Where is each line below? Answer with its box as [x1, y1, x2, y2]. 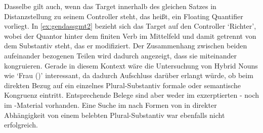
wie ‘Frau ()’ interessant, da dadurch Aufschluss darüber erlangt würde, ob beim [4, 70, 253, 81]
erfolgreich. [4, 119, 38, 130]
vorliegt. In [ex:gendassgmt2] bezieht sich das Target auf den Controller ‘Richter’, [4, 21, 256, 31]
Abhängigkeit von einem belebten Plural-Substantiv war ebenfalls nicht [4, 109, 225, 120]
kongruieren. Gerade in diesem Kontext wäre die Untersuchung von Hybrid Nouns [4, 60, 258, 71]
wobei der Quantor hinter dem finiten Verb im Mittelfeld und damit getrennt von [4, 30, 256, 41]
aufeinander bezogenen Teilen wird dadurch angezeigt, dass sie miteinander [4, 50, 237, 60]
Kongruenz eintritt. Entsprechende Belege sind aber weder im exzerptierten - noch [4, 90, 259, 100]
